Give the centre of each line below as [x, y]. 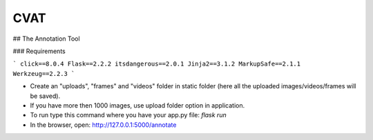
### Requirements [39, 51]
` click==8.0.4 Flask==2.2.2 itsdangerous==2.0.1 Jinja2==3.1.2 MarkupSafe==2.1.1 [156, 64]
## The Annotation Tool [46, 39]
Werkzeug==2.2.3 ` [44, 73]
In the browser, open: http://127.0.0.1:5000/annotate [103, 125]
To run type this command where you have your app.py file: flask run [128, 115]
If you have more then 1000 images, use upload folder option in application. [137, 105]
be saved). [45, 96]
